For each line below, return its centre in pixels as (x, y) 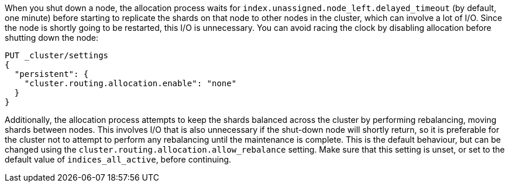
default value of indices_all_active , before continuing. (118, 159)
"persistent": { (51, 74)
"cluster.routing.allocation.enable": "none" (130, 83)
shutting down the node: (52, 38)
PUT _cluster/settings (57, 55)
